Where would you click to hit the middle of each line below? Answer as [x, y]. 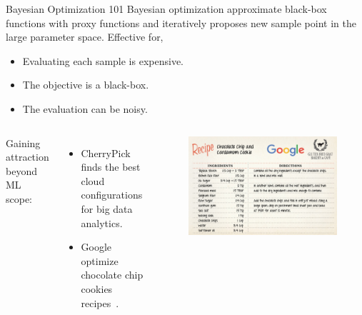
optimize [100, 260]
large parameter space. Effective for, [85, 37]
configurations [112, 195]
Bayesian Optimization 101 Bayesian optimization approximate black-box [166, 9]
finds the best [111, 167]
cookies [97, 288]
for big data [107, 208]
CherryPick [106, 152]
